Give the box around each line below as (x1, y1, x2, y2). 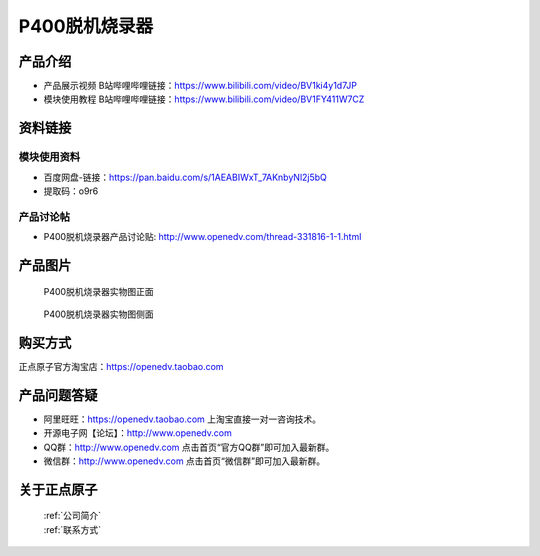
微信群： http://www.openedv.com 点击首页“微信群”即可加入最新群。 (43, 455, 325, 467)
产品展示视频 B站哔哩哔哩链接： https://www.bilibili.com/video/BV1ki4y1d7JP (43, 80, 357, 92)
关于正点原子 (18, 481, 98, 498)
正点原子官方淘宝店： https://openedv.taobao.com (18, 360, 224, 372)
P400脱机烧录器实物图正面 (43, 285, 154, 297)
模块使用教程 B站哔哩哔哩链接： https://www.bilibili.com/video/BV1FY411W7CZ (43, 93, 365, 105)
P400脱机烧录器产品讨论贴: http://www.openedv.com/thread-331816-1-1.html (43, 231, 362, 243)
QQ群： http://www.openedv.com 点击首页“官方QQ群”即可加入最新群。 (43, 441, 335, 453)
